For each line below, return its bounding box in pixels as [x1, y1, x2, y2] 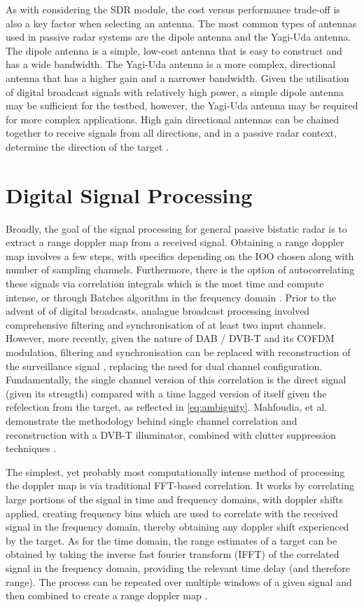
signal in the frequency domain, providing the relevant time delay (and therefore [6, 560, 350, 575]
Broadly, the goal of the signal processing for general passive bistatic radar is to [6, 221, 347, 236]
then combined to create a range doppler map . [6, 588, 208, 603]
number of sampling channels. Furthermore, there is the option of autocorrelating [6, 262, 355, 277]
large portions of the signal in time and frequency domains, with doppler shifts [6, 491, 344, 506]
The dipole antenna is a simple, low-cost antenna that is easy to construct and [6, 43, 342, 57]
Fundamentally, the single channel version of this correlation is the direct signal [6, 372, 346, 387]
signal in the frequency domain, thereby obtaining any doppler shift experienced [6, 519, 349, 534]
